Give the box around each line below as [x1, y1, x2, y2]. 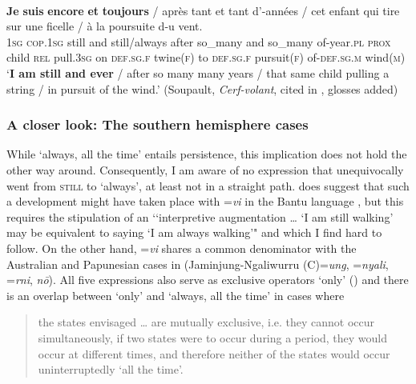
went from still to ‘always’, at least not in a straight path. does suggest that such [6, 177, 410, 194]
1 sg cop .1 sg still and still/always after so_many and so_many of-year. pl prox [6, 33, 391, 50]
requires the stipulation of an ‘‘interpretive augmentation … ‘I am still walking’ [6, 208, 394, 225]
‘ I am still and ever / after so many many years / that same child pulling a [6, 64, 390, 81]
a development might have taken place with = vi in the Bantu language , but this [6, 193, 404, 210]
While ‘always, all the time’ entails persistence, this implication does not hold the [6, 146, 407, 162]
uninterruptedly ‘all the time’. [38, 361, 184, 378]
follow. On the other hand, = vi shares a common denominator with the [6, 239, 357, 256]
